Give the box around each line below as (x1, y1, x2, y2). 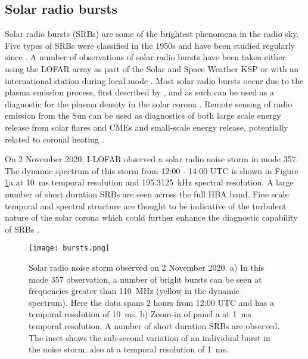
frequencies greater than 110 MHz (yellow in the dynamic (29, 284, 240, 297)
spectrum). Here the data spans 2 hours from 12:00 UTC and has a (29, 296, 274, 308)
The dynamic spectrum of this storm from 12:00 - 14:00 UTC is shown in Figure (5, 164, 298, 177)
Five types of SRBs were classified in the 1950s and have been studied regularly (5, 39, 295, 51)
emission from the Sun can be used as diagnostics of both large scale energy (5, 109, 281, 122)
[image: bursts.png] (29, 244, 110, 253)
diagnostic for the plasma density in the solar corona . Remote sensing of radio (5, 97, 293, 110)
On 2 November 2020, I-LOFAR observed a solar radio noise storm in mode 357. (5, 153, 298, 165)
